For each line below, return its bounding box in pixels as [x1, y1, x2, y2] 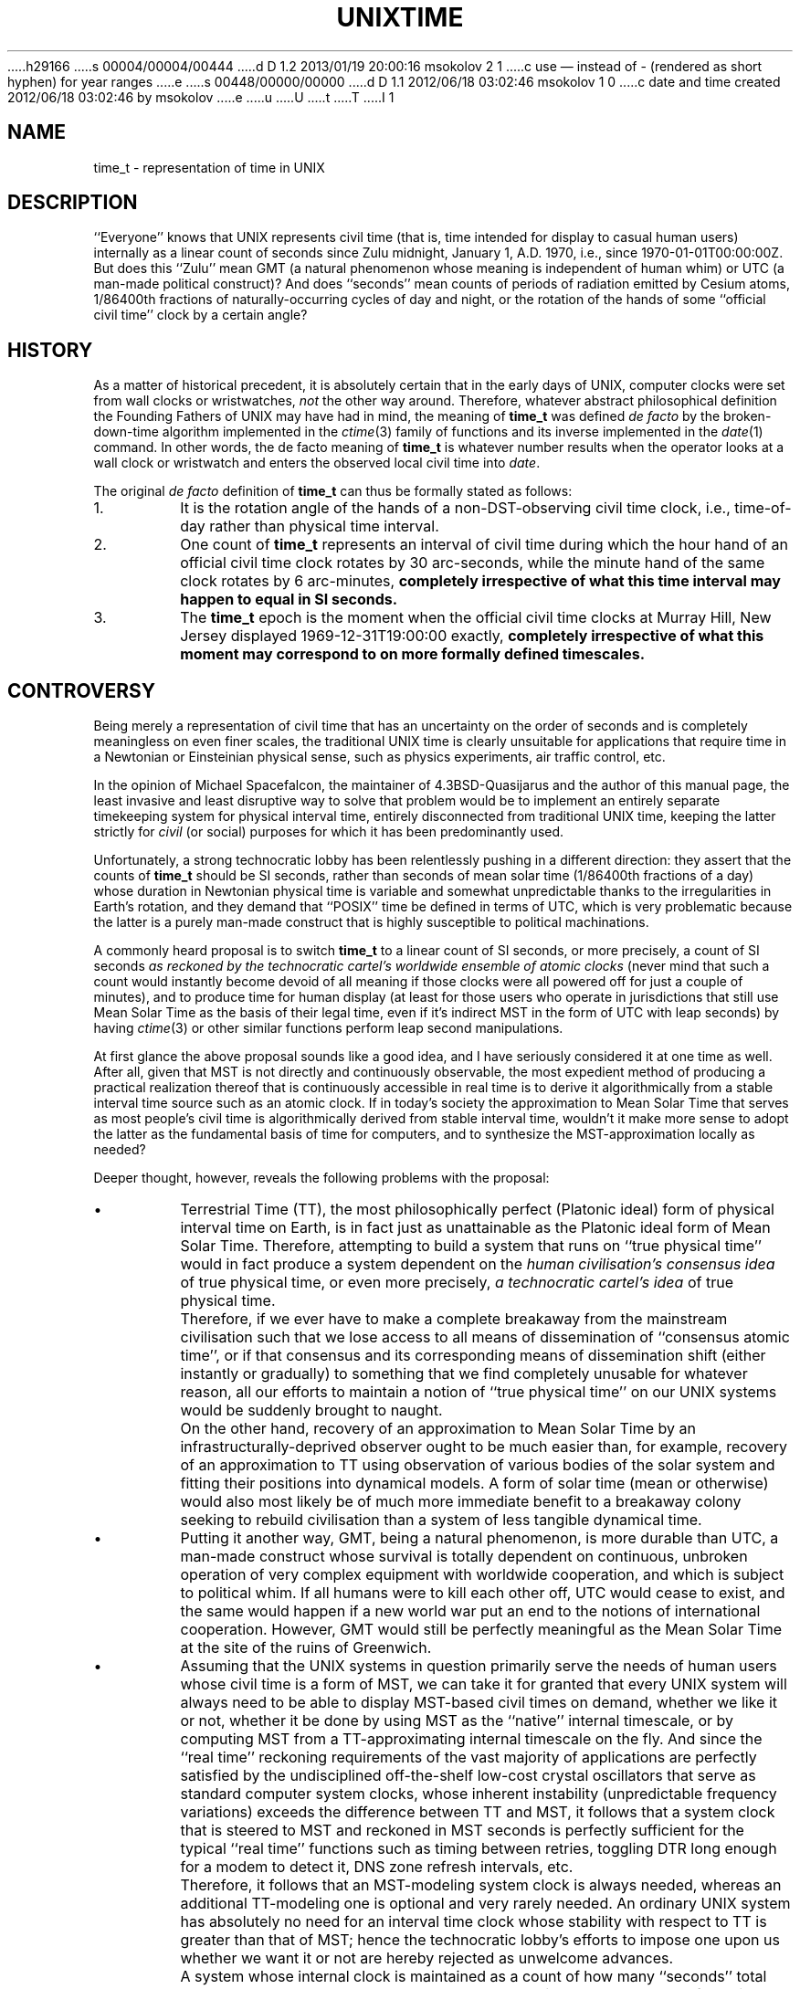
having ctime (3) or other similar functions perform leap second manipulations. [93, 1020, 563, 1037]
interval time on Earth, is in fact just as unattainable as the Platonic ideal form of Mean [180, 1218, 771, 1237]
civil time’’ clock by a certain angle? [93, 307, 308, 323]
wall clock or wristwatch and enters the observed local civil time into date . [93, 455, 541, 471]
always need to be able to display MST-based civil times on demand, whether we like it [180, 1693, 778, 1712]
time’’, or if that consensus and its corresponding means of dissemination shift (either [180, 1346, 766, 1365]
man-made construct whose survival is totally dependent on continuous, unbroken [180, 1547, 748, 1566]
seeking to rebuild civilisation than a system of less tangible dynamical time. [180, 1510, 702, 1530]
